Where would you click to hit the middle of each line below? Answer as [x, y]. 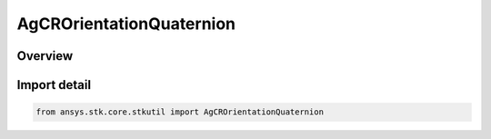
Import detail [54, 85]
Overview [45, 56]
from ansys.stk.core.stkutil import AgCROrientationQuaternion [180, 112]
